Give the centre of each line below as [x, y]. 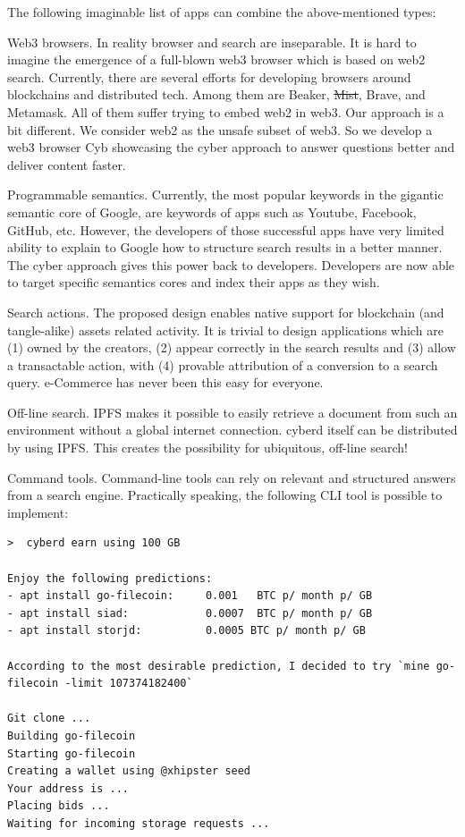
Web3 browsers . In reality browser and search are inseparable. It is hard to [212, 42]
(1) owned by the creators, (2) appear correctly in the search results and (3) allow [232, 347]
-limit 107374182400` [129, 684]
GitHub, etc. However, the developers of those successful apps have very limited [226, 229]
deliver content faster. [67, 164]
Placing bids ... [59, 806]
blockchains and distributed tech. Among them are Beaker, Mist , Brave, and [216, 94]
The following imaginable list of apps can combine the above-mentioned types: [222, 12]
